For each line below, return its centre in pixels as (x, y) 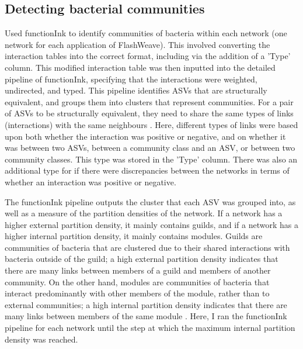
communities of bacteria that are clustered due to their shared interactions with (147, 247)
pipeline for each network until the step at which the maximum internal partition (150, 328)
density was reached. (41, 339)
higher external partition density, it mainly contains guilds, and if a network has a (151, 224)
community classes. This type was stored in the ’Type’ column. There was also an (151, 159)
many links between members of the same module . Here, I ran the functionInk (146, 316)
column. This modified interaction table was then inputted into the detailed (140, 67)
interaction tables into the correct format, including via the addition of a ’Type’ (148, 56)
